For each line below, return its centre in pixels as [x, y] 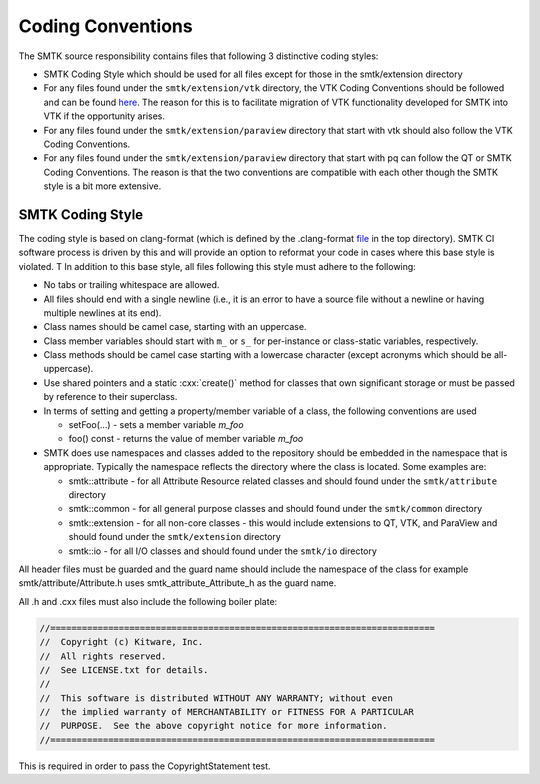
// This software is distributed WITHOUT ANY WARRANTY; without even [216, 698]
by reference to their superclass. [110, 397]
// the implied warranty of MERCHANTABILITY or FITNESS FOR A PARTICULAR [227, 712]
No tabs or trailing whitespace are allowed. [131, 285]
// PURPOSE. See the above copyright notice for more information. [213, 726]
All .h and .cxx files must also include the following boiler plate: [148, 601]
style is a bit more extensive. [102, 186]
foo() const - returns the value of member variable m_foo [186, 439]
